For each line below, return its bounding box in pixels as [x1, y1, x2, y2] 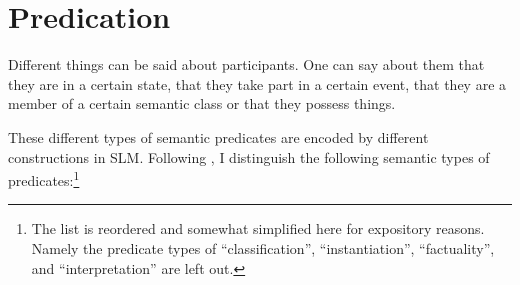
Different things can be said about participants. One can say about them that [8, 54, 485, 75]
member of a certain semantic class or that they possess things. [8, 93, 396, 114]
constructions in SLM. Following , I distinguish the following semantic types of [8, 146, 490, 167]
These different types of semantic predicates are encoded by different [8, 126, 429, 147]
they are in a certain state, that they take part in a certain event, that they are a [8, 73, 507, 94]
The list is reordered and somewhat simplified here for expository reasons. [31, 218, 485, 239]
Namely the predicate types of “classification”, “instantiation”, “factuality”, [31, 237, 495, 258]
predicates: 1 [8, 167, 80, 190]
